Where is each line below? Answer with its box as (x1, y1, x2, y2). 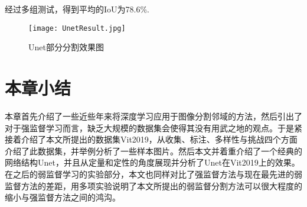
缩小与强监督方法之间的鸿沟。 (5, 191, 120, 203)
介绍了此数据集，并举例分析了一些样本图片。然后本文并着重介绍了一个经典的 (5, 144, 302, 157)
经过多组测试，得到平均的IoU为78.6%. (5, 3, 149, 15)
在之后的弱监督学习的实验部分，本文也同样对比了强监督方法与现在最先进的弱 (5, 167, 302, 180)
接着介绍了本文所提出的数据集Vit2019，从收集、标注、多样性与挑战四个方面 (5, 133, 298, 145)
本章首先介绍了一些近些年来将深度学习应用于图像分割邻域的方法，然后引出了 (5, 109, 302, 122)
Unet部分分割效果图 (28, 41, 104, 53)
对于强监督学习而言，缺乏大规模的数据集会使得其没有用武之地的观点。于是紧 (5, 121, 302, 134)
